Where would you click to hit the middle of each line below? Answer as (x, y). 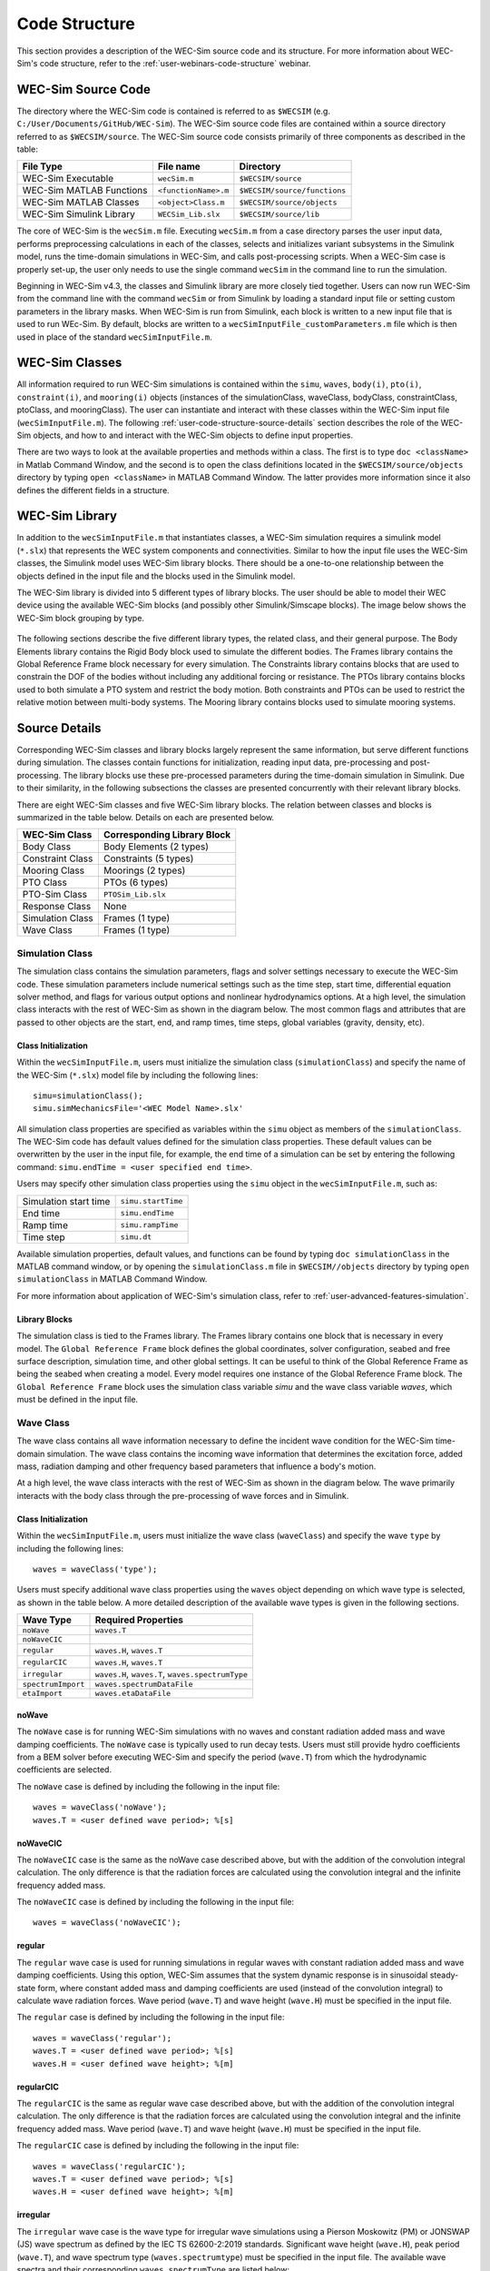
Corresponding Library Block (167, 835)
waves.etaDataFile (133, 1694)
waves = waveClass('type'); (95, 1570)
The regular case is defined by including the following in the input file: (151, 2018)
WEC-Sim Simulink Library (78, 214)
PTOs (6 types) (136, 883)
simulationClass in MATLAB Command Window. (112, 1279)
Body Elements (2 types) (156, 847)
